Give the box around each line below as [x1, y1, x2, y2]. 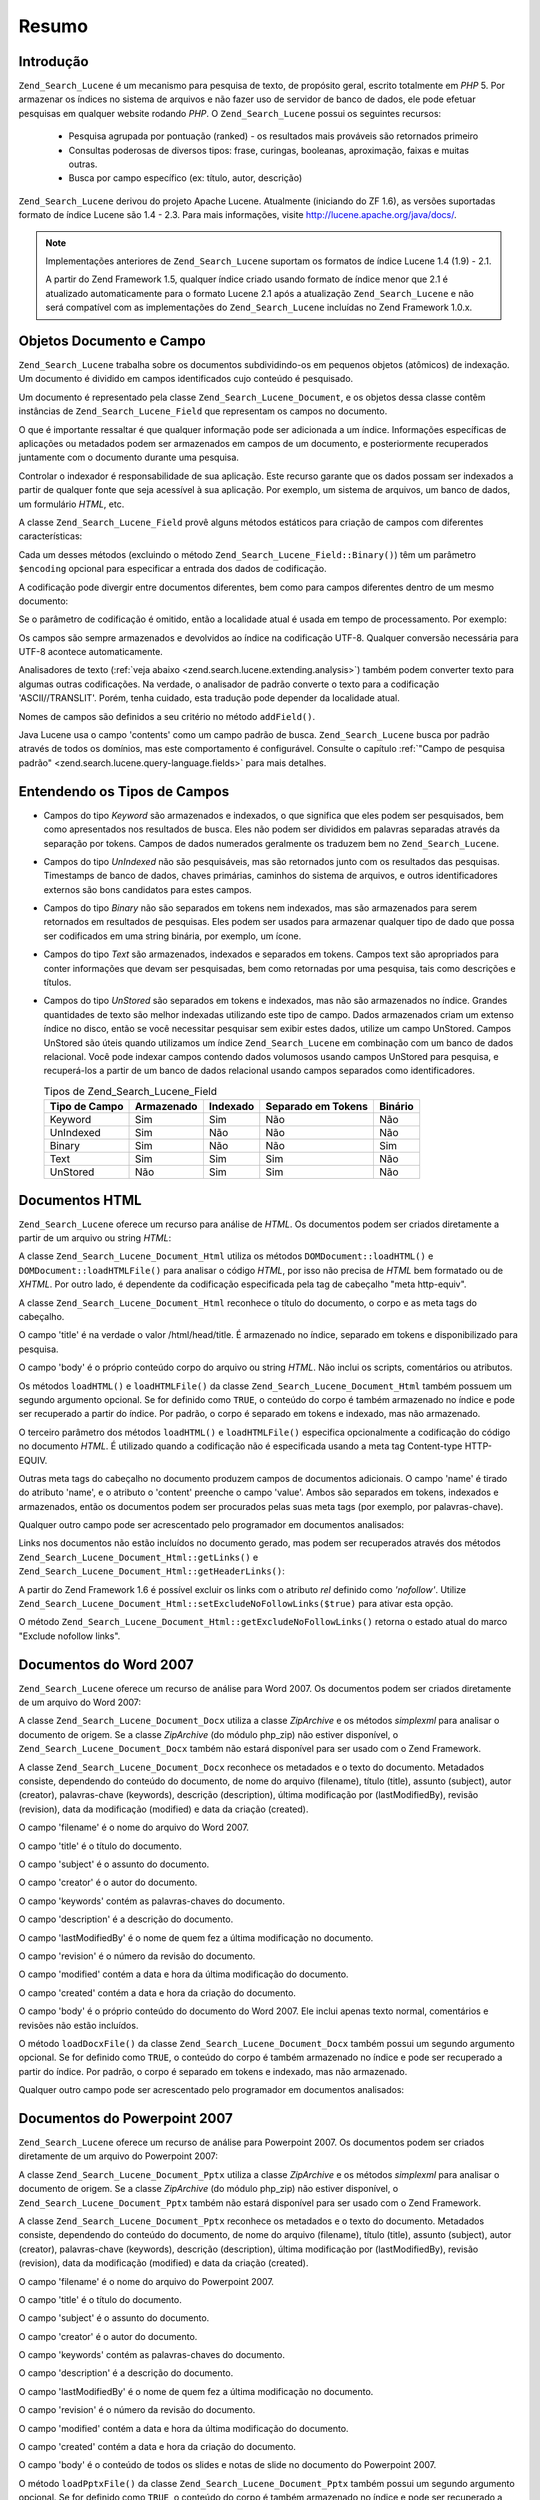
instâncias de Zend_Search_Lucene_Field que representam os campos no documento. [18, 405, 388, 417]
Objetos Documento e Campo [18, 332, 206, 349]
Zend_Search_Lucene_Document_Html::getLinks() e [18, 1551, 259, 1563]
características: [18, 530, 83, 542]
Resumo [18, 15, 89, 37]
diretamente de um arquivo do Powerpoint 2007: [18, 2150, 219, 2162]
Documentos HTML [18, 1191, 142, 1209]
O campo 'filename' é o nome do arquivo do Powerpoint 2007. [18, 2275, 275, 2287]
